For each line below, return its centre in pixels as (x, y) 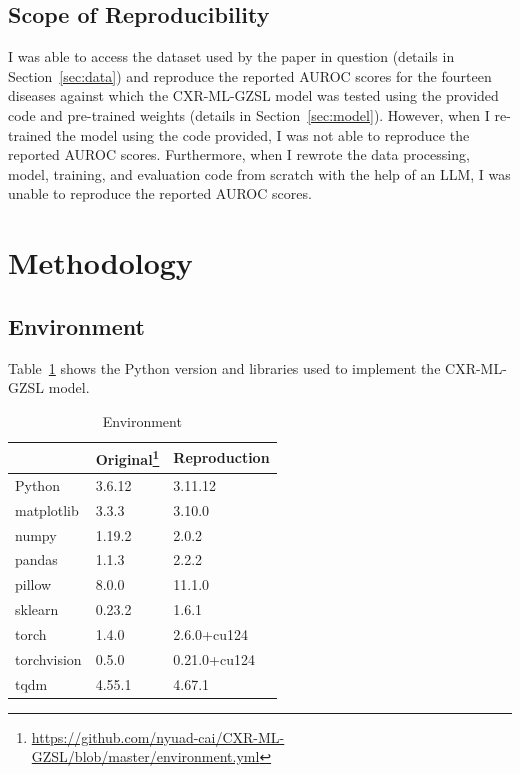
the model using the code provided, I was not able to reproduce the (263, 134)
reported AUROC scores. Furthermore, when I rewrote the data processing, (239, 154)
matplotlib (47, 509)
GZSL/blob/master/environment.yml (145, 756)
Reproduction (221, 457)
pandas (36, 559)
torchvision (48, 658)
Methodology (100, 262)
